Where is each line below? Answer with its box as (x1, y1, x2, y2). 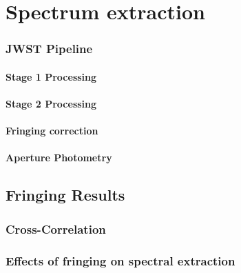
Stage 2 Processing (6, 97, 97, 110)
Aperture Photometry (6, 150, 112, 165)
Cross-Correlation (6, 220, 106, 237)
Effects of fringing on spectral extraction (6, 252, 235, 269)
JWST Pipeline (6, 40, 93, 57)
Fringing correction (6, 123, 98, 138)
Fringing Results (6, 184, 125, 205)
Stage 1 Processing (6, 69, 97, 83)
